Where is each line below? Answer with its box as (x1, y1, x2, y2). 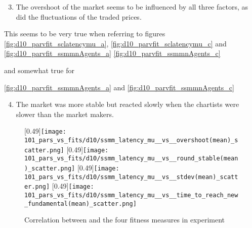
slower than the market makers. (16, 108, 114, 119)
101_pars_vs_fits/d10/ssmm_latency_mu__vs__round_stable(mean (24, 155, 238, 162)
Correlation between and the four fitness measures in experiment (24, 214, 225, 225)
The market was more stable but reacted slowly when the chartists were (16, 99, 239, 109)
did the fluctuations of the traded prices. (16, 11, 142, 22)
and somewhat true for (4, 65, 74, 75)
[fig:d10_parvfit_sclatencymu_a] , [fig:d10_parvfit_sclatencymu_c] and (4, 38, 227, 48)
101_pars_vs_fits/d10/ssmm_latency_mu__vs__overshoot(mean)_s (24, 137, 238, 144)
